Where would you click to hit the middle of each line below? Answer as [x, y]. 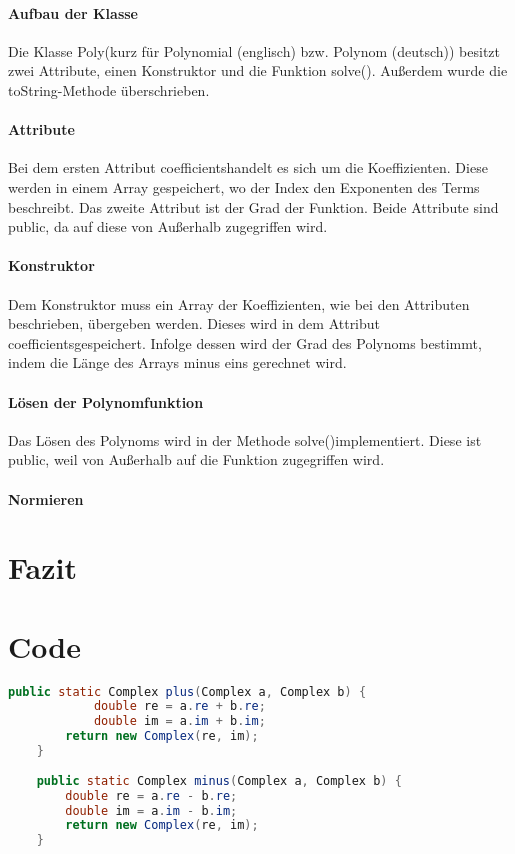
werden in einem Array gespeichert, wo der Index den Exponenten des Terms [244, 186]
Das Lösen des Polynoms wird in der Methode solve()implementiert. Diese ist [245, 439]
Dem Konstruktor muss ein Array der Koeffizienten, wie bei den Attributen [239, 303]
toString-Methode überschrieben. [109, 89]
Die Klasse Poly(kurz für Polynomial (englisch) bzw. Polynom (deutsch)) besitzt [254, 50]
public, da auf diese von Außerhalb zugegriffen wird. [168, 226]
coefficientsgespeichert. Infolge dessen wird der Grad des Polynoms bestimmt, [245, 342]
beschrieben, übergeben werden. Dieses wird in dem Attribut [194, 323]
